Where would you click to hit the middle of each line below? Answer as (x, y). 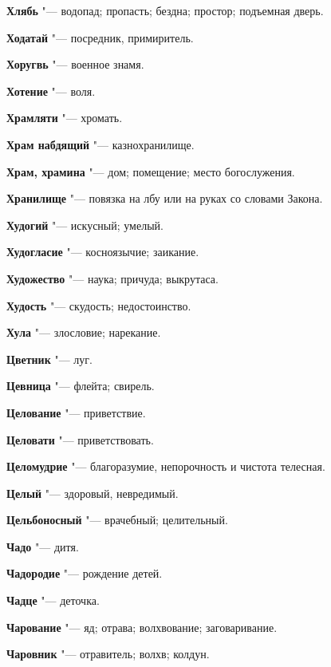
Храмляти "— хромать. (65, 118)
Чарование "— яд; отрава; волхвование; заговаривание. (142, 627)
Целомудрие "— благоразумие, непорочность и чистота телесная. (166, 466)
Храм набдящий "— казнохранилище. (100, 144)
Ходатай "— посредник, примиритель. (100, 37)
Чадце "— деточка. (53, 600)
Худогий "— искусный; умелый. (85, 225)
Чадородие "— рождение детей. (85, 573)
